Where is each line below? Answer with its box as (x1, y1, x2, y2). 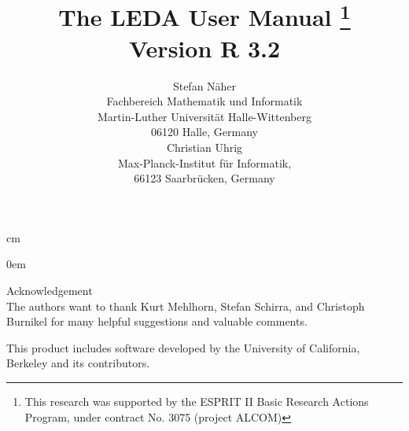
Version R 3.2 (128, 31, 281, 64)
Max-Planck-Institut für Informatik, (117, 154, 292, 171)
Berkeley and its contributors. (6, 355, 150, 371)
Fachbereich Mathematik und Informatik (106, 93, 303, 109)
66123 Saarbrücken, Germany (134, 170, 275, 186)
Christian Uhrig (166, 139, 243, 156)
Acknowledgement (6, 282, 93, 298)
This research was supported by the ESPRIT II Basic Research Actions (24, 392, 369, 409)
